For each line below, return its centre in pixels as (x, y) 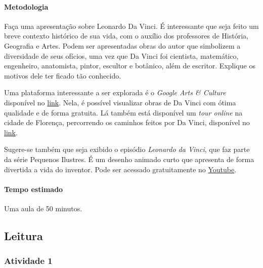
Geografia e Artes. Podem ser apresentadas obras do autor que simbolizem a (122, 45)
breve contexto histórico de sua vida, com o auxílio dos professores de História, (126, 36)
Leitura (24, 235)
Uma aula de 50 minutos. (43, 208)
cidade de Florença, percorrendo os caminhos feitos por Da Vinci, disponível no (127, 122)
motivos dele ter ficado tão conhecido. (63, 75)
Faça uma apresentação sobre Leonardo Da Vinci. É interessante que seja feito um (131, 26)
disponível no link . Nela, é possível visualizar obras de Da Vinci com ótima (120, 102)
